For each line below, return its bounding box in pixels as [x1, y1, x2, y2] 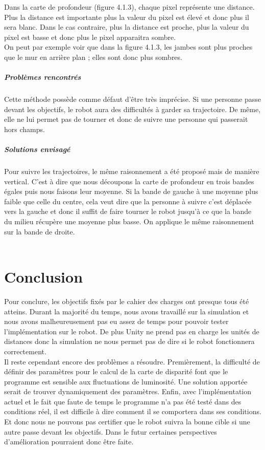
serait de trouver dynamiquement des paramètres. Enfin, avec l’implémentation [4, 386, 252, 397]
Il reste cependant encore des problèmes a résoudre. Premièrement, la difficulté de [4, 356, 260, 367]
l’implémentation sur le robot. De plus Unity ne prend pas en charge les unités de [4, 326, 259, 336]
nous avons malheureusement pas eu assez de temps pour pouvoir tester [4, 316, 229, 327]
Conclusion [4, 266, 83, 287]
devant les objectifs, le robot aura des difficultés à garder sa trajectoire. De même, [4, 103, 261, 114]
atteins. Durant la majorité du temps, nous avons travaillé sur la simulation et [4, 306, 249, 316]
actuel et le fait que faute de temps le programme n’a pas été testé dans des [4, 396, 242, 406]
